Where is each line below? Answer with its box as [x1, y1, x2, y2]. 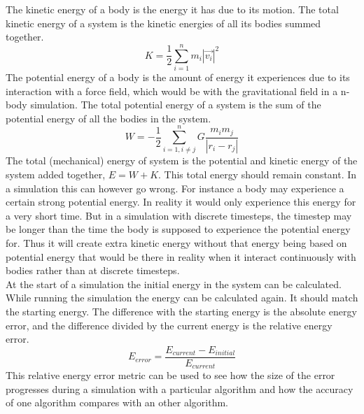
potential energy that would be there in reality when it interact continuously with [6, 249, 356, 264]
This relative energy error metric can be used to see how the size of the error [6, 368, 335, 383]
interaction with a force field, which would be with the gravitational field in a [6, 83, 338, 98]
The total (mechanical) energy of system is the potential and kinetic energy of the [6, 153, 358, 168]
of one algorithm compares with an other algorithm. [6, 395, 228, 410]
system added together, [6, 167, 106, 181]
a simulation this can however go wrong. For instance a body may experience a [6, 180, 344, 195]
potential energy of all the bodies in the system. [6, 110, 211, 125]
